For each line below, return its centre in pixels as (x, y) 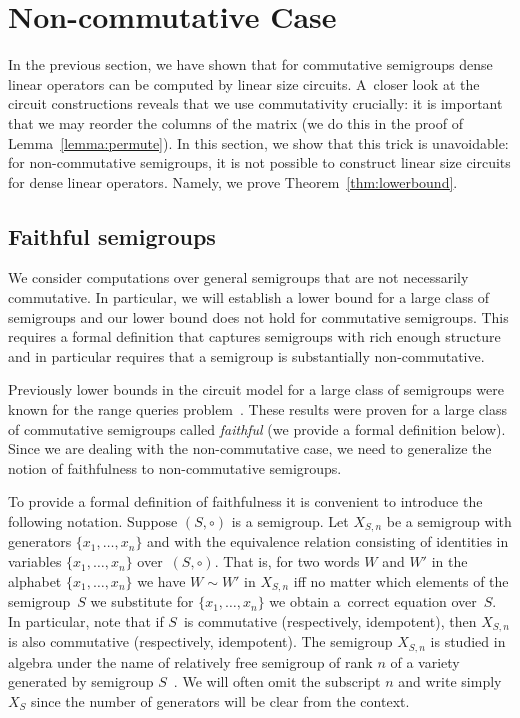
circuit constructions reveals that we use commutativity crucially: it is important (255, 103)
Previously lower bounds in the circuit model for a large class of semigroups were (256, 389)
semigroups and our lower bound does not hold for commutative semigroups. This (258, 316)
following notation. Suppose (93, 521)
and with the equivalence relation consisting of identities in (328, 541)
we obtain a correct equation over (373, 601)
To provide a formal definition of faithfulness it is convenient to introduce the (245, 501)
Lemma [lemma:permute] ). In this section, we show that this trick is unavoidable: (258, 142)
